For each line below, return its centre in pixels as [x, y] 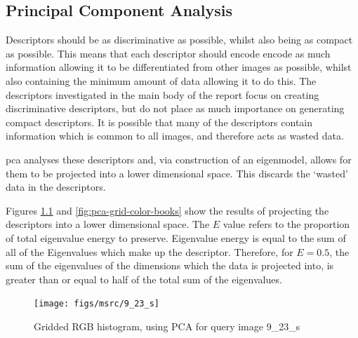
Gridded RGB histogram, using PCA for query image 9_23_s [167, 326]
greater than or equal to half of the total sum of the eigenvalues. [144, 279]
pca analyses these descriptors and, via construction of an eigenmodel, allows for [179, 159]
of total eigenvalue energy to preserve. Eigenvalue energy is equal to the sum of [176, 237]
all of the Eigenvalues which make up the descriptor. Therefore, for [150, 251]
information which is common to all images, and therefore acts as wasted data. [175, 136]
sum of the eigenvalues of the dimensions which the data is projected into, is [170, 265]
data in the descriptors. [56, 187]
